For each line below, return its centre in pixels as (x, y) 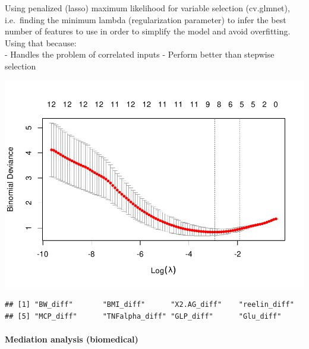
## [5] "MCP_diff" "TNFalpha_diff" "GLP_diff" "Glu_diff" (143, 316)
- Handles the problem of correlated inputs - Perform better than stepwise (140, 54)
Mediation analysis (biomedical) (72, 339)
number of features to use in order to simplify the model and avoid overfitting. (148, 31)
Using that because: (41, 42)
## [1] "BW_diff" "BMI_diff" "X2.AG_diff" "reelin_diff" (149, 305)
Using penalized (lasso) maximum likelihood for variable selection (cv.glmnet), (147, 8)
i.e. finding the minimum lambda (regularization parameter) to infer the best (146, 19)
